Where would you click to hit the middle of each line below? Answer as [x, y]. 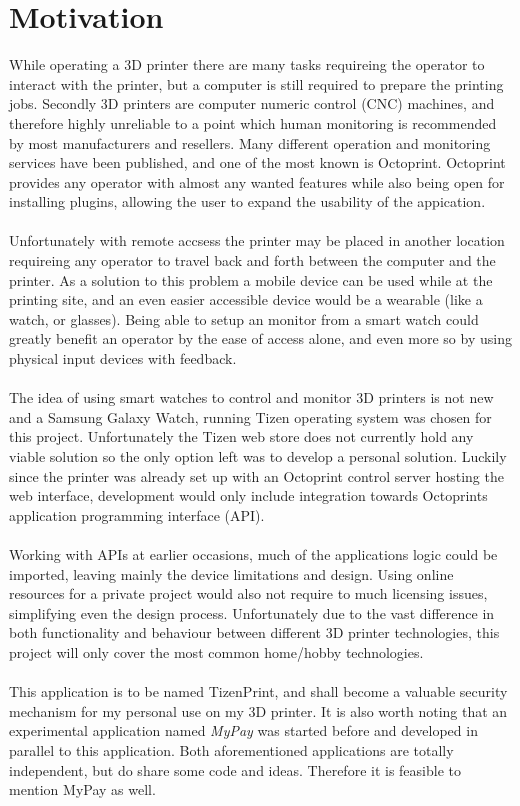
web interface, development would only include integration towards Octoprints [248, 495]
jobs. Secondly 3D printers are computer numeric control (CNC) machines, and [252, 103]
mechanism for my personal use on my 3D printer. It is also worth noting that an [258, 710]
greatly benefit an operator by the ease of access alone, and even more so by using [260, 338]
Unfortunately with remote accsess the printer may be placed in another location [257, 240]
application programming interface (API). [137, 514]
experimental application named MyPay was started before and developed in [243, 730]
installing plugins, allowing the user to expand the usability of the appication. [247, 201]
